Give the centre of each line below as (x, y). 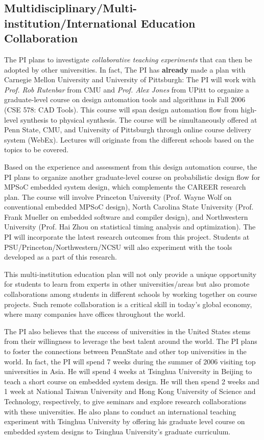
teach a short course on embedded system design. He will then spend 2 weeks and (132, 381)
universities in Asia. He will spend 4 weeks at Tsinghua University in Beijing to (128, 371)
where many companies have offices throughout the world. (95, 314)
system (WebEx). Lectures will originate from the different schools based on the (129, 139)
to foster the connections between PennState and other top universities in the (125, 351)
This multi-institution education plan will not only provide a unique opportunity (130, 274)
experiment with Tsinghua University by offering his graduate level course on (125, 421)
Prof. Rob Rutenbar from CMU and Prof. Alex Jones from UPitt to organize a (127, 89)
